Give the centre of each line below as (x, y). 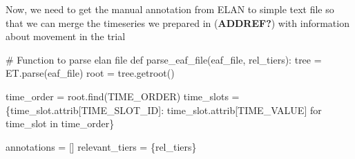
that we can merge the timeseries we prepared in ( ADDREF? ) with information (177, 22)
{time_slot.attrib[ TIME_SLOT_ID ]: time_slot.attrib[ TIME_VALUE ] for (164, 110)
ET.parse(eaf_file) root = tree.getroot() (90, 73)
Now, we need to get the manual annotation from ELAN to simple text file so (170, 9)
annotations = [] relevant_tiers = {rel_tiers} (101, 146)
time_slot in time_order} (60, 123)
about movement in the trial (66, 36)
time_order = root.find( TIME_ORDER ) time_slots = (123, 96)
